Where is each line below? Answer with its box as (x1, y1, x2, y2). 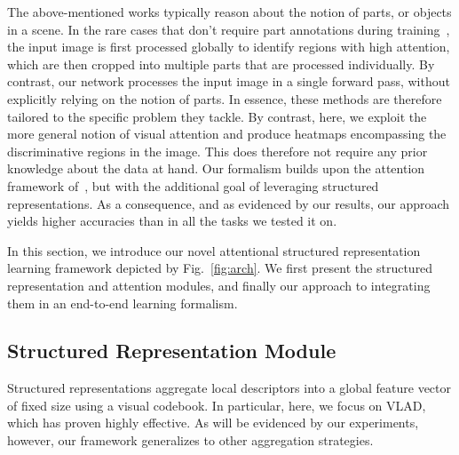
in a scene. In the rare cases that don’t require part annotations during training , (7, 20, 450, 38)
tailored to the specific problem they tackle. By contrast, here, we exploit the (7, 107, 427, 125)
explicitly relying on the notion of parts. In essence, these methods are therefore (7, 89, 442, 108)
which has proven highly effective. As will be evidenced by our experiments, (7, 413, 419, 432)
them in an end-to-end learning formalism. (7, 293, 238, 312)
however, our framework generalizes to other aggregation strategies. (7, 431, 374, 450)
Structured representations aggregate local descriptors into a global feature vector (7, 379, 451, 397)
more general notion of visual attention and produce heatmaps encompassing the (7, 124, 447, 143)
